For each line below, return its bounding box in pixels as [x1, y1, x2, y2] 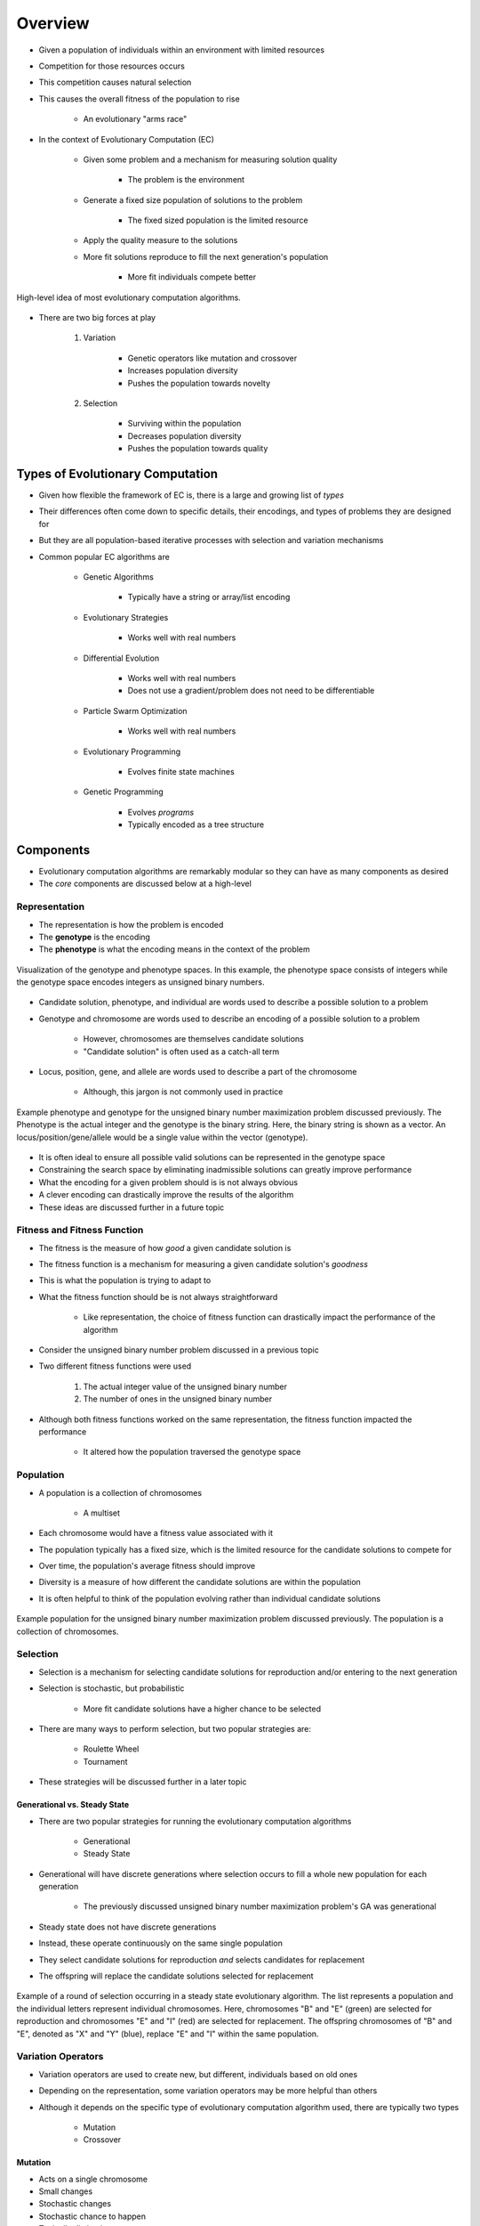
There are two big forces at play [38, 313, 156, 323]
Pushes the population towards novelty [127, 378, 271, 388]
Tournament [83, 1756, 128, 1767]
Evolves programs [127, 807, 195, 817]
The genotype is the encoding [38, 931, 151, 942]
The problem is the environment [127, 175, 244, 185]
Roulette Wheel [83, 1743, 140, 1754]
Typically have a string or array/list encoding [127, 592, 291, 603]
